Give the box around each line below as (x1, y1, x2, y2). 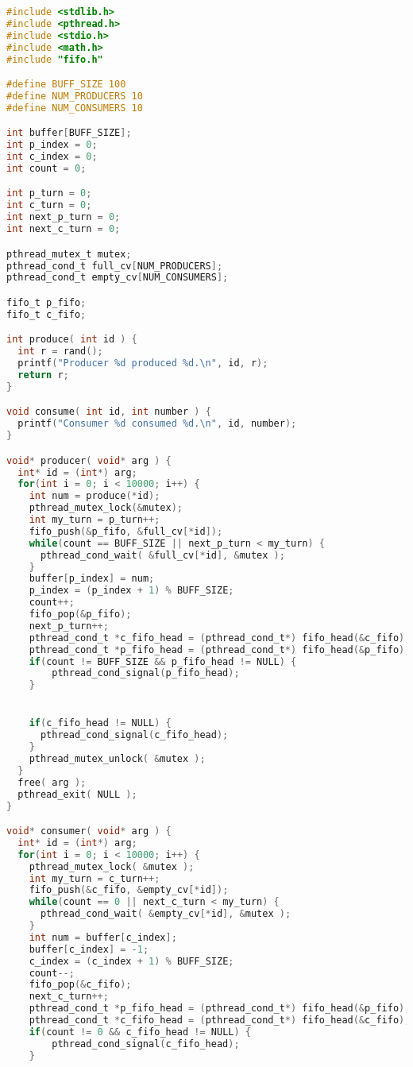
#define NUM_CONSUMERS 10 (6, 102, 143, 114)
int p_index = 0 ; (6, 139, 98, 151)
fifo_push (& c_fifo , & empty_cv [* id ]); (29, 884, 229, 896)
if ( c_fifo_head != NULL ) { (29, 717, 172, 729)
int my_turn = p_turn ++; (29, 514, 160, 525)
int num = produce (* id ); (29, 490, 160, 502)
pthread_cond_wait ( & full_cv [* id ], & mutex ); (40, 549, 285, 561)
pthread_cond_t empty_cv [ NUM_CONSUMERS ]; (6, 272, 229, 284)
